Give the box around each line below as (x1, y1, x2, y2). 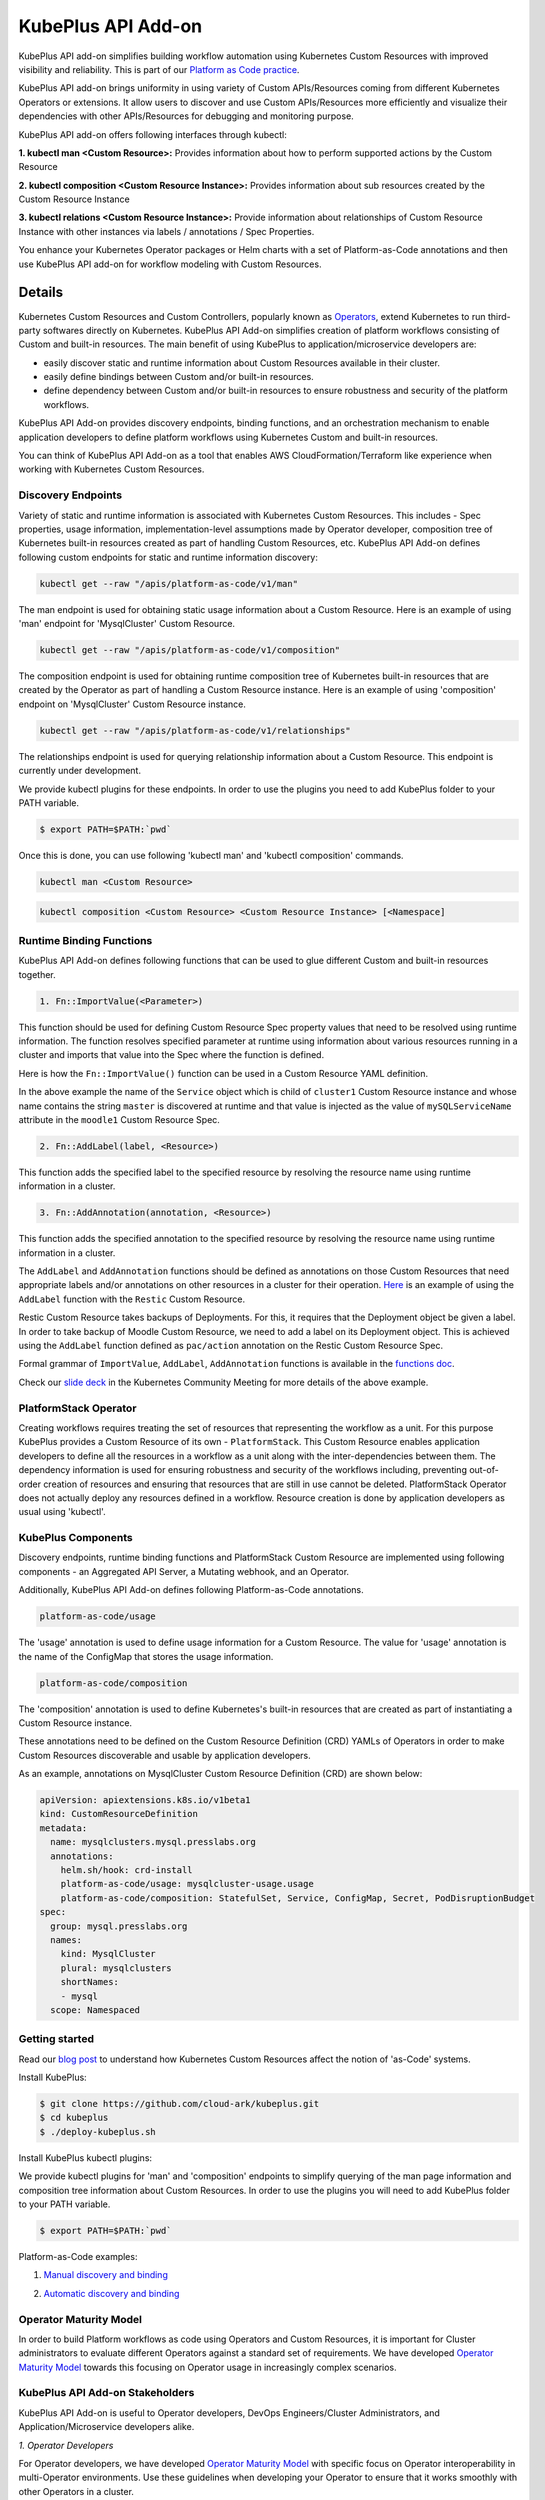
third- (487, 310, 511, 322)
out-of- (468, 1464, 499, 1476)
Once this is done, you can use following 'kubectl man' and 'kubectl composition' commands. (18, 849, 404, 861)
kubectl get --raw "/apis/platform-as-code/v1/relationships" (39, 725, 351, 736)
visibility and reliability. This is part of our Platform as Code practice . (18, 63, 300, 75)
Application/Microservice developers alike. (18, 2421, 195, 2433)
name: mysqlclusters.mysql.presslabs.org (50, 1836, 257, 1848)
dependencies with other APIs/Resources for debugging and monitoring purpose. (18, 110, 354, 122)
